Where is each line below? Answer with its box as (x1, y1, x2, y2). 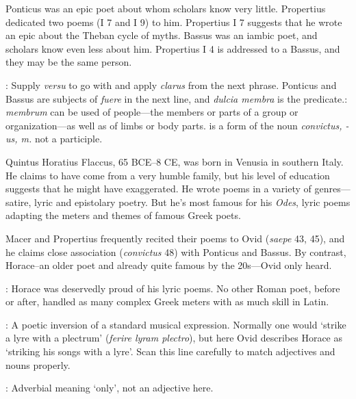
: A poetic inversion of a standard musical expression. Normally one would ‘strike (5, 317, 346, 331)
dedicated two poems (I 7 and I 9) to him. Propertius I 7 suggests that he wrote (5, 14, 342, 29)
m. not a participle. (21, 131, 103, 146)
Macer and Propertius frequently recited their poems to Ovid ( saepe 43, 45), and (5, 231, 345, 245)
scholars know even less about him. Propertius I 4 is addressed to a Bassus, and (5, 41, 340, 55)
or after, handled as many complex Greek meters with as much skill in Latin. (5, 294, 329, 309)
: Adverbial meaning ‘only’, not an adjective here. (5, 381, 214, 395)
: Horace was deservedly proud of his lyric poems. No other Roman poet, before (5, 281, 340, 295)
